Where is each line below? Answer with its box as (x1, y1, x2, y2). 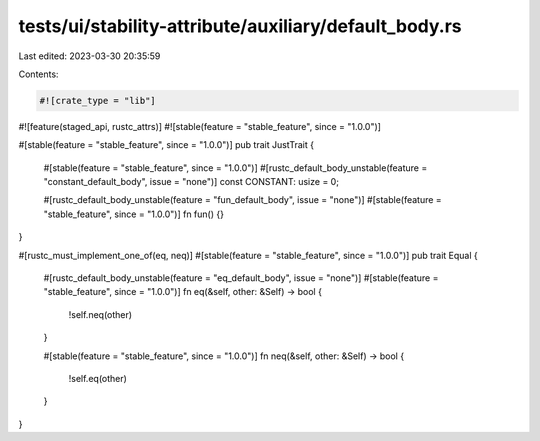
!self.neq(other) (68, 308, 133, 320)
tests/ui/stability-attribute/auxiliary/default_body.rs (18, 15, 462, 37)
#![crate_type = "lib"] (39, 95, 157, 106)
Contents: (18, 68, 59, 80)
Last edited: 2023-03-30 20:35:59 (18, 50, 161, 62)
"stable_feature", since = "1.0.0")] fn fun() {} (43, 208, 225, 220)
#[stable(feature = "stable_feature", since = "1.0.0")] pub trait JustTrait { (18, 139, 315, 151)
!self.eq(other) (68, 372, 127, 384)
